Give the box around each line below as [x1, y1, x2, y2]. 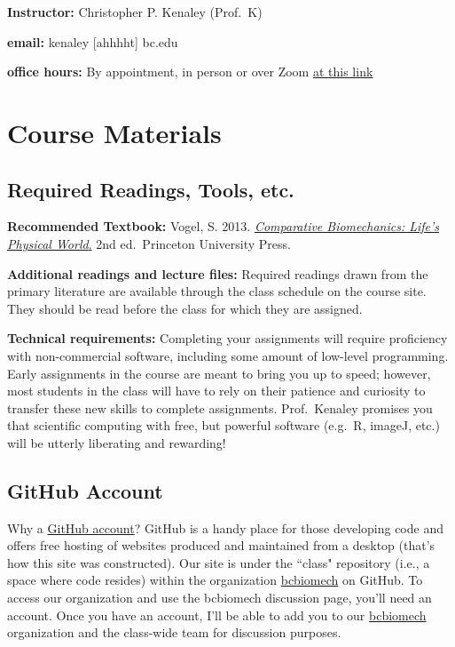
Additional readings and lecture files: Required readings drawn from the [7, 264, 428, 283]
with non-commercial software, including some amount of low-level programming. [7, 346, 449, 364]
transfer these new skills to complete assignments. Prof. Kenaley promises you [7, 398, 433, 417]
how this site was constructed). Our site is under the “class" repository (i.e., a [7, 553, 430, 571]
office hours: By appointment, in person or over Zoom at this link [7, 62, 373, 81]
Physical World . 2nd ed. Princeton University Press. [7, 234, 291, 252]
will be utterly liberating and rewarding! [7, 433, 226, 451]
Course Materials [7, 114, 222, 150]
